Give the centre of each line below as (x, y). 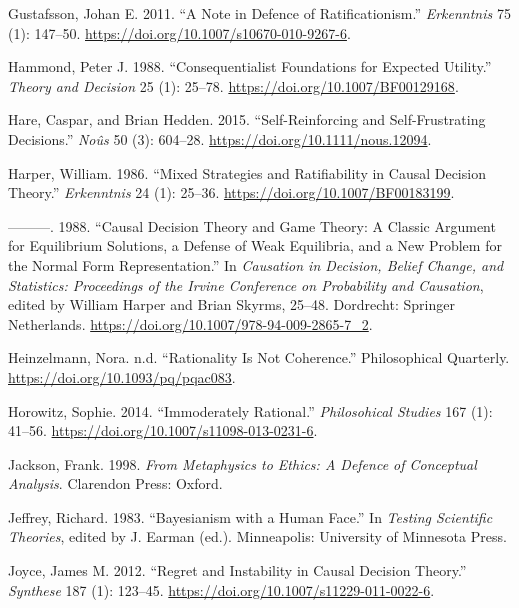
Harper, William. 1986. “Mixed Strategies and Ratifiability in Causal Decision (247, 172)
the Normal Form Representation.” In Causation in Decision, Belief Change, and (256, 264)
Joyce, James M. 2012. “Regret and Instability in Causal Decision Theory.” (237, 570)
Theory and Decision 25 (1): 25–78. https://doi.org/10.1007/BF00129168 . (233, 85)
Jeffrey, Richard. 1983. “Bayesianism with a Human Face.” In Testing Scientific (250, 516)
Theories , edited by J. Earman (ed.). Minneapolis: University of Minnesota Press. (257, 536)
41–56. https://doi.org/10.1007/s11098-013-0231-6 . (163, 430)
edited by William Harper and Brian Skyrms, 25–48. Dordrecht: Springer (231, 304)
